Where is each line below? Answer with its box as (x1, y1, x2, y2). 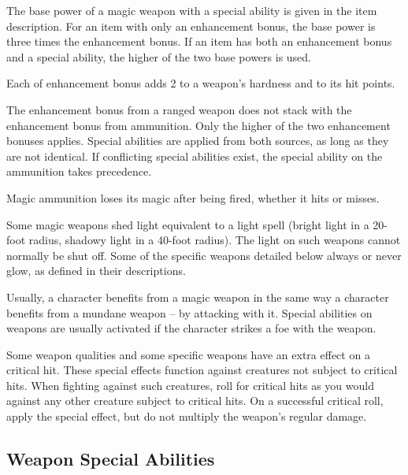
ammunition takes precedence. (6, 163, 152, 180)
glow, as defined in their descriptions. (6, 262, 186, 279)
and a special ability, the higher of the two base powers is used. (6, 48, 312, 65)
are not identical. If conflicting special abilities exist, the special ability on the (6, 147, 383, 164)
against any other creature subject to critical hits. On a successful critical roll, (6, 392, 384, 409)
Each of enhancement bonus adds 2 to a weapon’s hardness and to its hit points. (6, 75, 395, 91)
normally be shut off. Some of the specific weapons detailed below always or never (6, 247, 402, 263)
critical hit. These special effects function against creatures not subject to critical (6, 362, 398, 378)
